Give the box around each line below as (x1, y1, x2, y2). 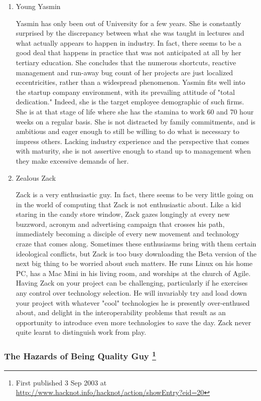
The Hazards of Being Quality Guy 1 (4, 348, 156, 362)
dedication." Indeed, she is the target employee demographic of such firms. (16, 96, 244, 107)
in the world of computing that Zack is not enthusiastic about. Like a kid (16, 199, 241, 209)
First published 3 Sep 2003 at (16, 377, 107, 387)
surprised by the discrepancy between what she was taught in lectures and (16, 28, 244, 38)
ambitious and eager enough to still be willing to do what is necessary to (16, 126, 239, 137)
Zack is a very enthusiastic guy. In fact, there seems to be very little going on (16, 189, 253, 200)
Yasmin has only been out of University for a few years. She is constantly (16, 18, 241, 28)
